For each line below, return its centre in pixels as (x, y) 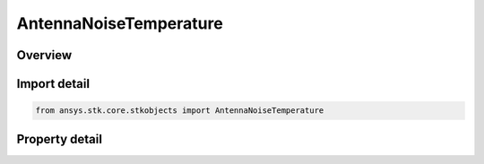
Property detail (60, 139)
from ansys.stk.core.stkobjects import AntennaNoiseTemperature (180, 111)
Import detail (53, 84)
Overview (44, 55)
